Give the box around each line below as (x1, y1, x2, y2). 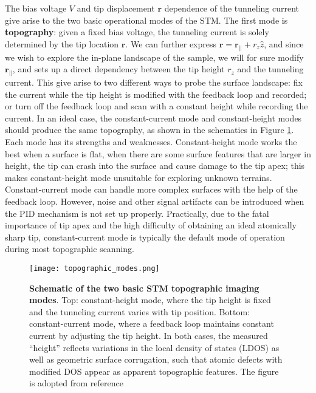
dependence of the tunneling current (164, 2, 300, 14)
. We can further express (125, 37, 217, 50)
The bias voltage (5, 2, 67, 14)
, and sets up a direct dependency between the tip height (12, 63, 225, 75)
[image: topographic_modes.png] (29, 264, 160, 273)
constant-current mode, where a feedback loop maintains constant (29, 317, 274, 330)
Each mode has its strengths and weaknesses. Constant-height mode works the (5, 135, 297, 148)
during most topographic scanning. (5, 242, 134, 255)
